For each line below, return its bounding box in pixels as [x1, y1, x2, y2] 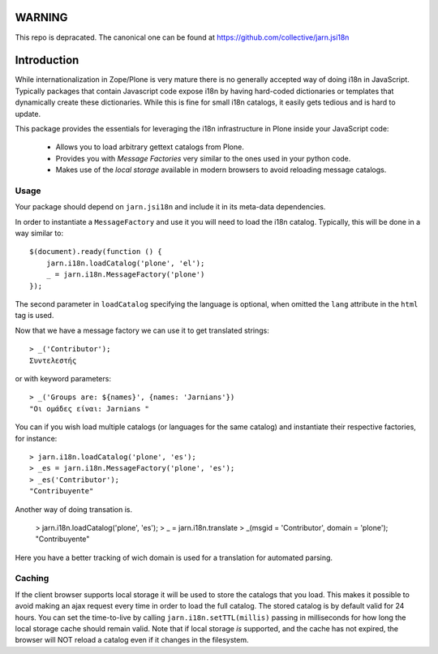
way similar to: [15, 228, 64, 239]
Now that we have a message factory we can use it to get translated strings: [15, 325, 269, 335]
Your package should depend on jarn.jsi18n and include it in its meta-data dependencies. [15, 202, 326, 212]
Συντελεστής [29, 355, 77, 365]
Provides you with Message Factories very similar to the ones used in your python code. [55, 153, 351, 163]
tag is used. [15, 311, 54, 321]
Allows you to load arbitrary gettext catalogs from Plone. [55, 142, 245, 152]
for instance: [15, 433, 58, 443]
